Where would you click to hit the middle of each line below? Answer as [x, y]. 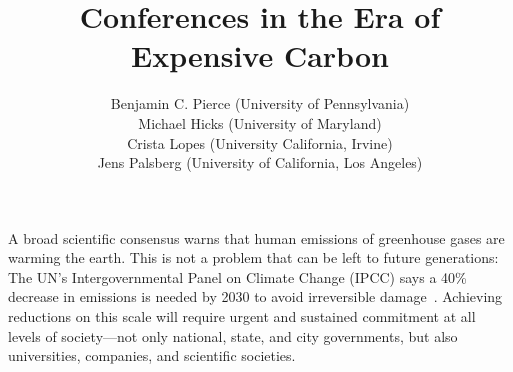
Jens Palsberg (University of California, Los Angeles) [260, 162]
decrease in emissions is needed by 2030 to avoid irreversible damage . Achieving [255, 296]
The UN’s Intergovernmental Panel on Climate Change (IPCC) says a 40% [237, 276]
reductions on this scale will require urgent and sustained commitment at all [242, 316]
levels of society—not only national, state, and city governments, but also [233, 335]
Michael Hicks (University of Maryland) [260, 122]
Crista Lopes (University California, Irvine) [260, 142]
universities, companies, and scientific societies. [152, 355]
